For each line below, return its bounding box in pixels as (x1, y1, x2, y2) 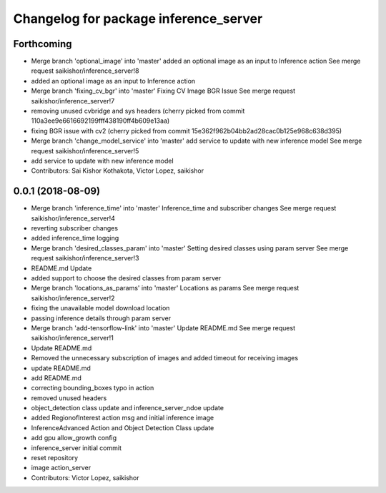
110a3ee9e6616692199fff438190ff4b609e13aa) (31, 116, 170, 125)
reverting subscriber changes (31, 224, 118, 233)
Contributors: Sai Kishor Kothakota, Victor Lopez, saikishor (31, 166, 204, 175)
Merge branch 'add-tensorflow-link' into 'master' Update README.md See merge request (31, 323, 296, 332)
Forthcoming (13, 38, 72, 50)
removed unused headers (31, 393, 107, 402)
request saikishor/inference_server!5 (31, 146, 139, 155)
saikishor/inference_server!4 (31, 214, 116, 223)
